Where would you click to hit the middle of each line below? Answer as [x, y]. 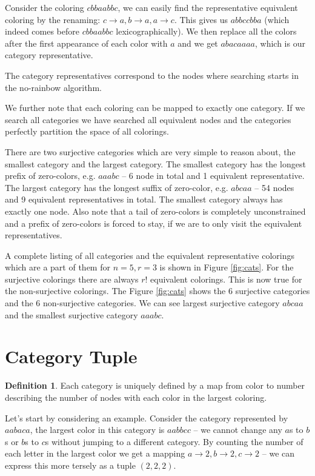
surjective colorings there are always [72, 279]
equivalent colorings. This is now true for [226, 279]
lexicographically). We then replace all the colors [206, 31]
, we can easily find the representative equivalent [208, 7]
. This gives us [201, 19]
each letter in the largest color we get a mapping [95, 453]
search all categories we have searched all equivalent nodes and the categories [148, 119]
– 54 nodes [274, 187]
